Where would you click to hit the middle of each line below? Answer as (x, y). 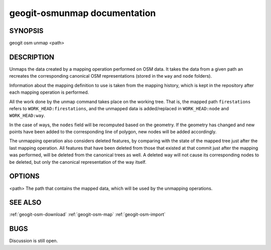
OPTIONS (24, 176)
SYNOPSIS (26, 31)
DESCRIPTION (32, 57)
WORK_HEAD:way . (27, 116)
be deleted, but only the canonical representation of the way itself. (78, 162)
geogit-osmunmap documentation (83, 13)
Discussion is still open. (34, 241)
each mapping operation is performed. (49, 92)
